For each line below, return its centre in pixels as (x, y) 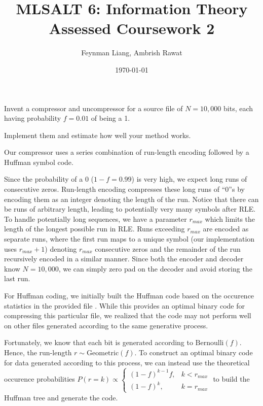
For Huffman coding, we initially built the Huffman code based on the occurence (129, 295)
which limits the (230, 218)
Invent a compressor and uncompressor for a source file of (93, 108)
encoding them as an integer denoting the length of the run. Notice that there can (131, 199)
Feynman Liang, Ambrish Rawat (132, 53)
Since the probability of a (44, 179)
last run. (17, 278)
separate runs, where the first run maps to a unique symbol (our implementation (129, 239)
